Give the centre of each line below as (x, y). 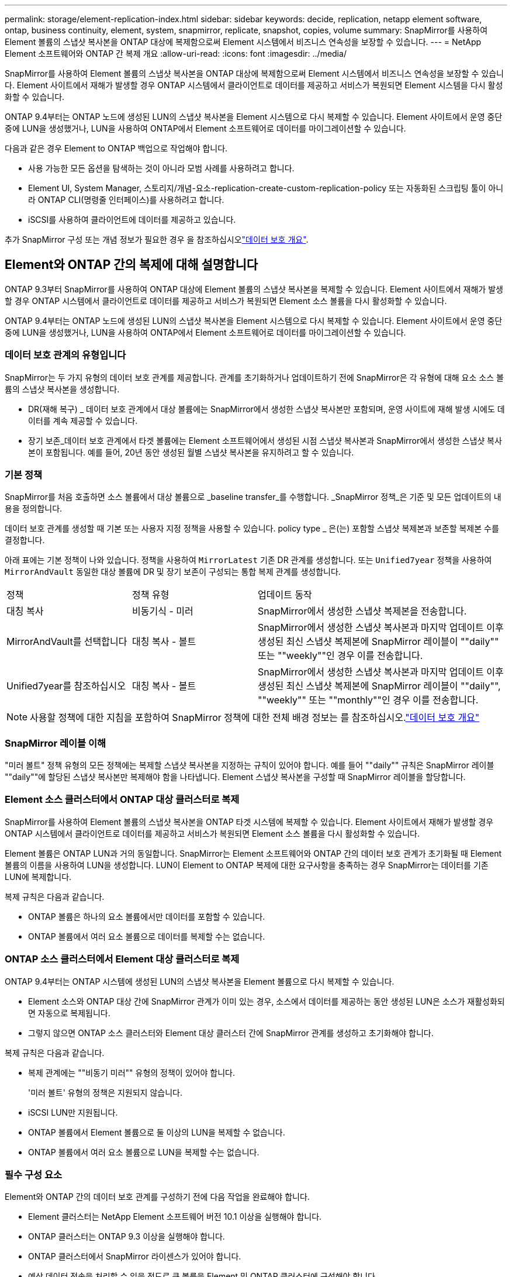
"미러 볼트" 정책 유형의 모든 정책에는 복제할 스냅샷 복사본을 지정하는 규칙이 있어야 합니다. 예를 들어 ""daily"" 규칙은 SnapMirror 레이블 (250, 765)
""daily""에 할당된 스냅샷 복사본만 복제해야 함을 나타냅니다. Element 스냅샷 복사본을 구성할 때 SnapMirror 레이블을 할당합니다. (235, 777)
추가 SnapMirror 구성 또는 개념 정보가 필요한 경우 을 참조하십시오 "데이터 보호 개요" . (157, 239)
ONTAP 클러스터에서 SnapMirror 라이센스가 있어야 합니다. (135, 1257)
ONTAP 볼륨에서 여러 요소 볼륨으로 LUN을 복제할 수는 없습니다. (144, 1152)
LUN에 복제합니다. (38, 876)
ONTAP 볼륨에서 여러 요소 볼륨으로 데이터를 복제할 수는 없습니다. (147, 936)
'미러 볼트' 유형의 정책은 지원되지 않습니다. (105, 1092)
